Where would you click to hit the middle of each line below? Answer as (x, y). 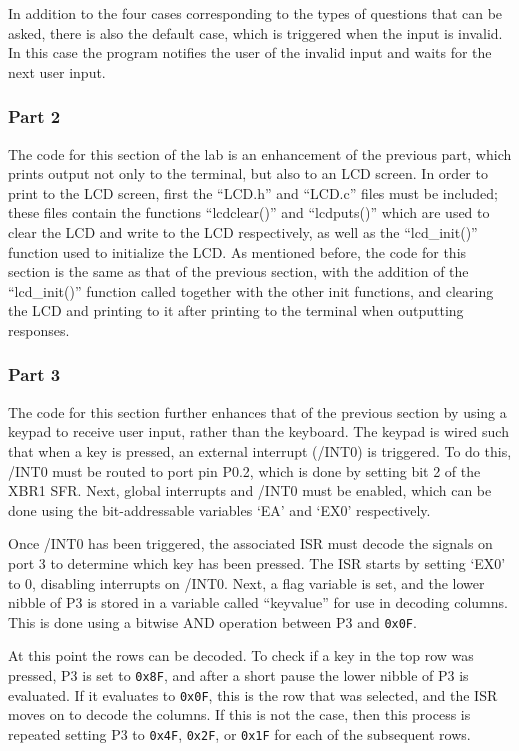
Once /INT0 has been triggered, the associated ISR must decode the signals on (250, 543)
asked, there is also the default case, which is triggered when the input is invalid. (255, 32)
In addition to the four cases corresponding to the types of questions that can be (255, 13)
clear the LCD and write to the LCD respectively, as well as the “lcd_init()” (243, 231)
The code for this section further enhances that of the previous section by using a (257, 411)
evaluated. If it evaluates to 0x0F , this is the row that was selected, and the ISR (253, 694)
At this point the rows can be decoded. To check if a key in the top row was (241, 655)
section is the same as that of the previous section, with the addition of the (238, 271)
